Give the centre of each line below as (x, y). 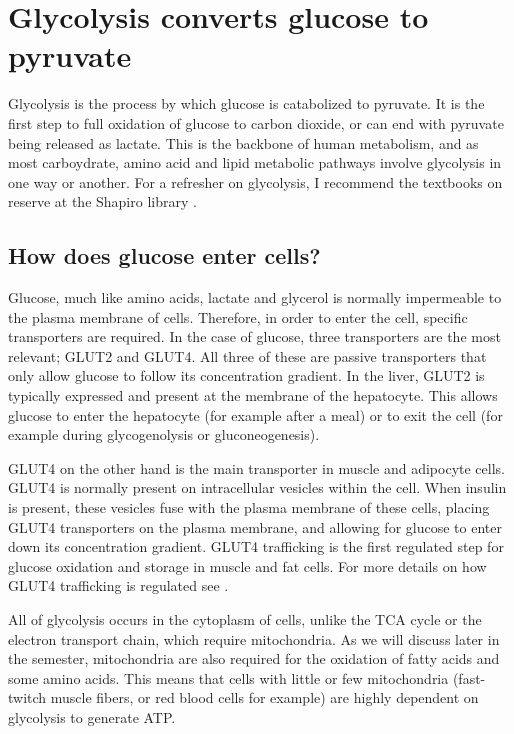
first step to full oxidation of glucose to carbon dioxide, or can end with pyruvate (256, 122)
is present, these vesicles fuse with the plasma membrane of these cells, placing (249, 507)
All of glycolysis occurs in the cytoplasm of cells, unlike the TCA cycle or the (245, 618)
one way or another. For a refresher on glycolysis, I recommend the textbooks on (255, 181)
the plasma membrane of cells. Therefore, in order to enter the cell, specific (238, 316)
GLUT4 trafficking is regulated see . (118, 585)
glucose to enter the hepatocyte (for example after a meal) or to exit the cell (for (255, 414)
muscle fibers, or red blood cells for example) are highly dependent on (264, 697)
